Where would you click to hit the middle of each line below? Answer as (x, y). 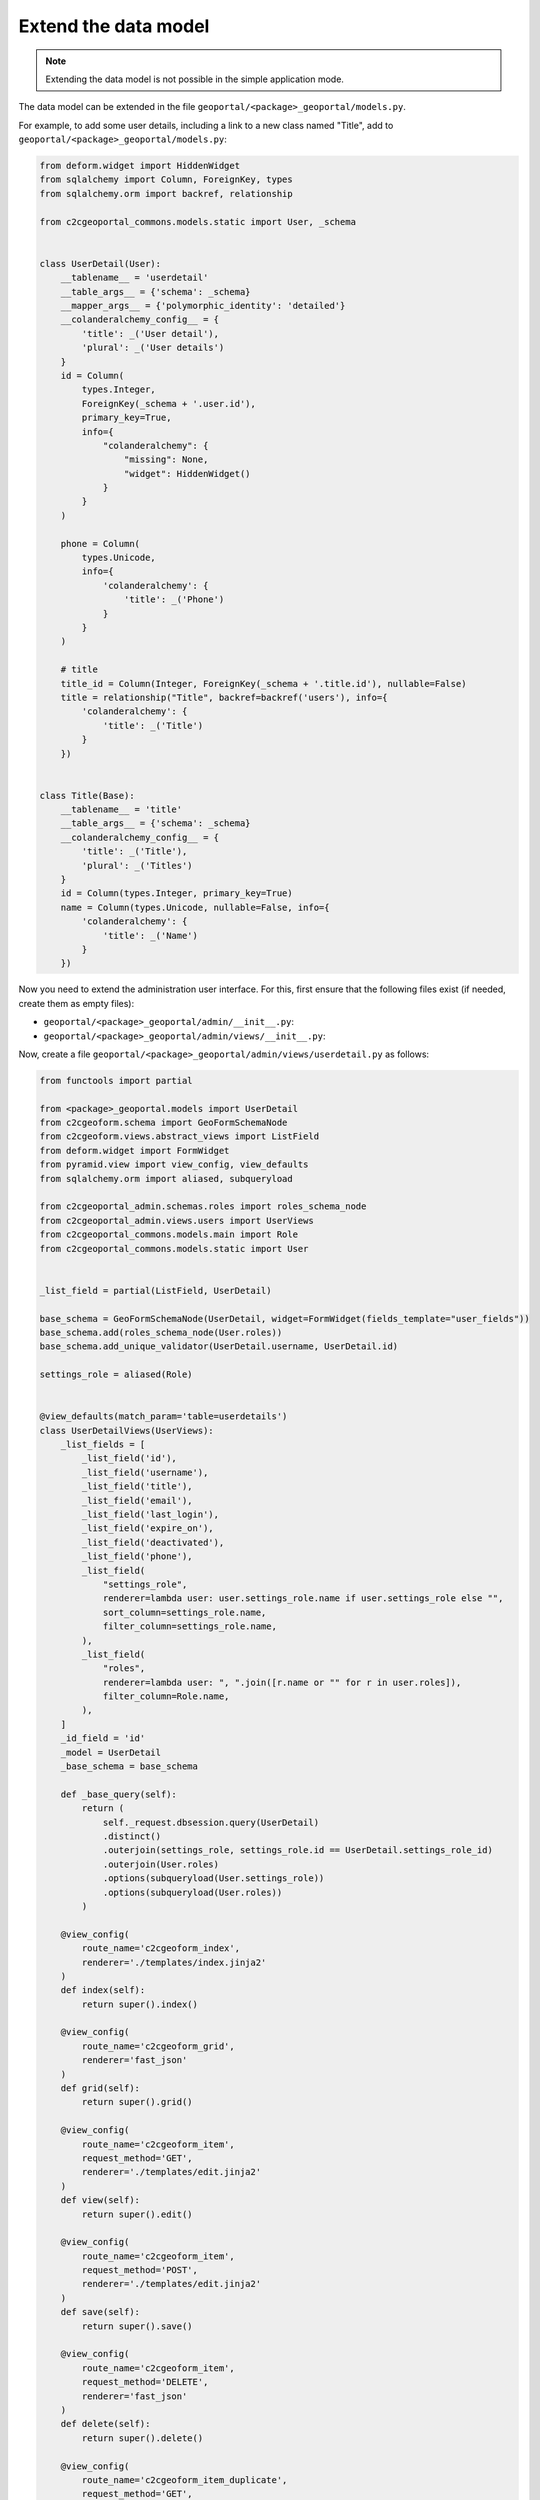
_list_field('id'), (129, 1458)
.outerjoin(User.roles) (161, 1864)
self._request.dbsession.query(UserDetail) (211, 1822)
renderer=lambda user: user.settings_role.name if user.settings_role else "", (303, 1598)
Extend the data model (114, 26)
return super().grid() (137, 2102)
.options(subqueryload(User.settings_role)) (213, 1878)
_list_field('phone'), (137, 1556)
